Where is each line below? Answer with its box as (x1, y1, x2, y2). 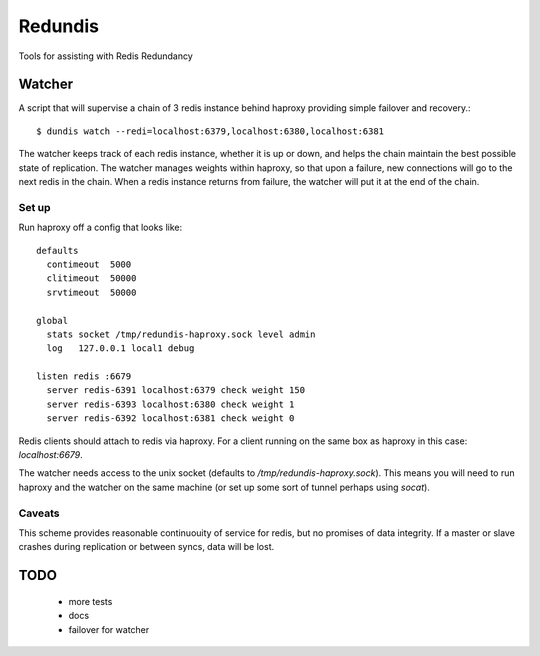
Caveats (18, 506, 60, 520)
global (36, 315, 69, 326)
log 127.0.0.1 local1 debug (46, 343, 195, 354)
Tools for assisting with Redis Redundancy (18, 50, 194, 62)
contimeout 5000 (46, 258, 132, 270)
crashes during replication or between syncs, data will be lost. (18, 541, 275, 553)
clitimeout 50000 (46, 273, 137, 284)
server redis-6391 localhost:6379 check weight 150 (46, 385, 305, 396)
